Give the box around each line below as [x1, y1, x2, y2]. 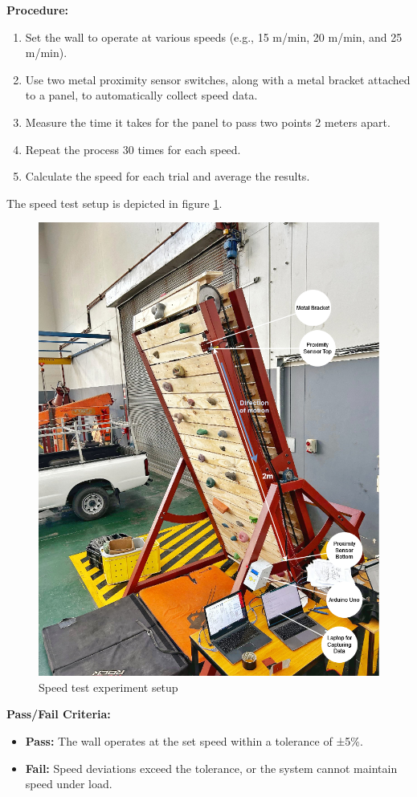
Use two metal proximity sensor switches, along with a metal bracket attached [25, 71, 411, 87]
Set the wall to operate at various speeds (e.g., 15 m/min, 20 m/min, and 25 [25, 28, 403, 45]
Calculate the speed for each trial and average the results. [25, 168, 310, 185]
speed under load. [25, 775, 112, 792]
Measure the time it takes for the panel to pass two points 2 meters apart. [25, 113, 390, 130]
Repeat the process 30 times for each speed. [25, 140, 241, 157]
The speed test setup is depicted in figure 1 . [6, 194, 223, 211]
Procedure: [6, 2, 69, 18]
